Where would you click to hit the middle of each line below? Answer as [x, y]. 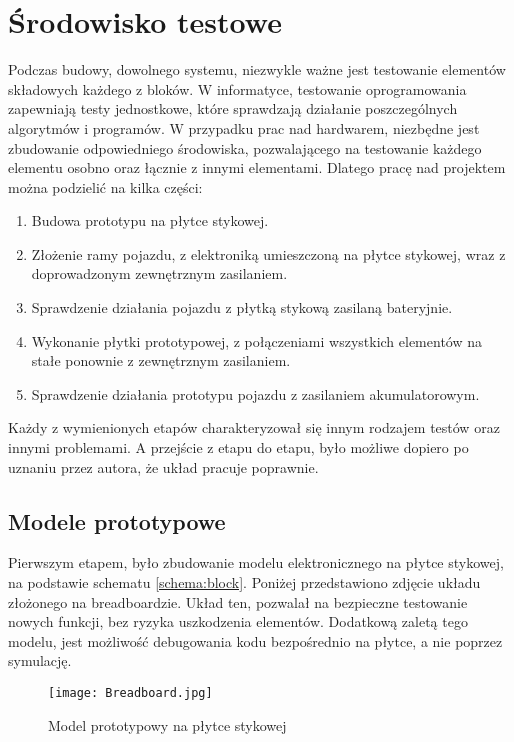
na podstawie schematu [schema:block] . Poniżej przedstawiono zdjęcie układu [244, 582]
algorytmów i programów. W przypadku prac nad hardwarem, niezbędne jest [244, 127]
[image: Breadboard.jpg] [130, 692]
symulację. [40, 660]
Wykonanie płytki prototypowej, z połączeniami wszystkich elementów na [256, 340]
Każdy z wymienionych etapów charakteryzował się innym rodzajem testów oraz [254, 427]
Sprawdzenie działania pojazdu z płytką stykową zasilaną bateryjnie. [242, 307]
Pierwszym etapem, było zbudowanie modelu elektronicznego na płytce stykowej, [256, 562]
